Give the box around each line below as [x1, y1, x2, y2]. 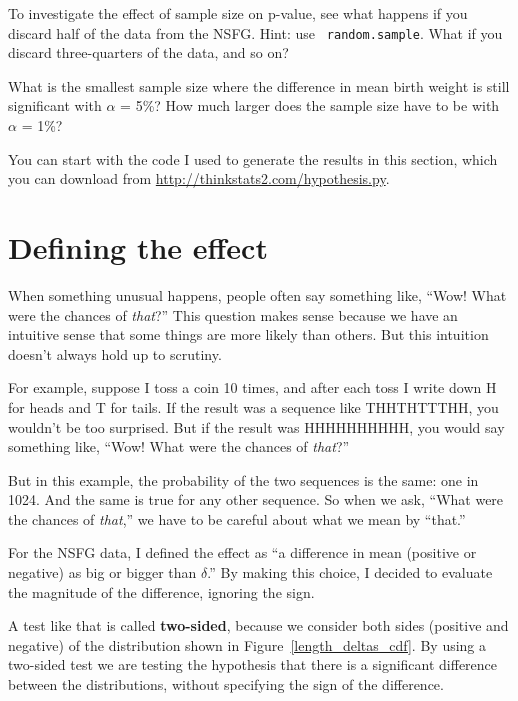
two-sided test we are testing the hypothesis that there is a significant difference [8, 654, 498, 675]
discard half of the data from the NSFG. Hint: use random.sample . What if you [8, 22, 503, 43]
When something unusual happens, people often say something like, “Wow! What [8, 284, 507, 305]
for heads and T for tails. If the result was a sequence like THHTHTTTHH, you [8, 396, 499, 417]
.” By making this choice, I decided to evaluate [207, 562, 493, 583]
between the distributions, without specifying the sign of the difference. [8, 674, 444, 695]
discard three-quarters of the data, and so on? [8, 42, 289, 63]
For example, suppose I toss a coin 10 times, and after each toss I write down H [8, 377, 497, 398]
